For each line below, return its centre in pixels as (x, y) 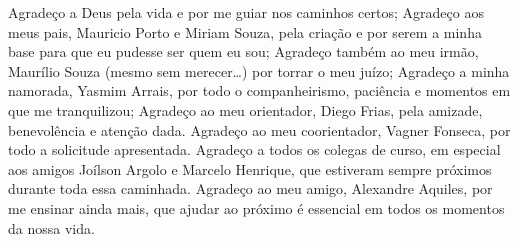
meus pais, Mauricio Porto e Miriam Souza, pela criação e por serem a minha (245, 31)
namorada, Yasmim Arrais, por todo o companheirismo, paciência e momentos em (259, 90)
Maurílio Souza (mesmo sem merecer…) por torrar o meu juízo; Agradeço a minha (259, 70)
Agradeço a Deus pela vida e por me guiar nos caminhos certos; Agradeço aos (246, 12)
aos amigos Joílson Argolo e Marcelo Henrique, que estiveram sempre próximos (250, 168)
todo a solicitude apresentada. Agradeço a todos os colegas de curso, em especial (254, 149)
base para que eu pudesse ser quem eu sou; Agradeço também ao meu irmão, (243, 51)
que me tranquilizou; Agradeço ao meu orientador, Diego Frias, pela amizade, (245, 109)
